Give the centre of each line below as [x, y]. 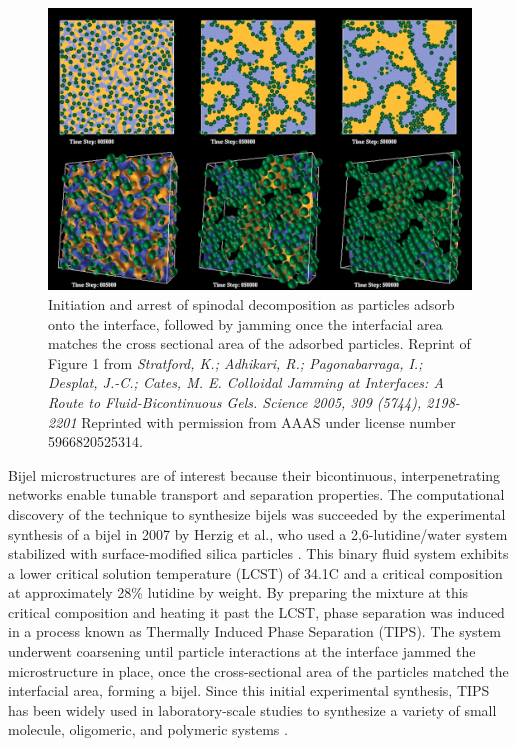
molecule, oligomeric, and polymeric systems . [148, 729]
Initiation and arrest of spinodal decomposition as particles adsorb [251, 303]
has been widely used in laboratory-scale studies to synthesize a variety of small [252, 709]
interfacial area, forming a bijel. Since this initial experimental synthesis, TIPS [249, 690]
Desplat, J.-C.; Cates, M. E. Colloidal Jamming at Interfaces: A [246, 382]
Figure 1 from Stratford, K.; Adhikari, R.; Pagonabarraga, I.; [235, 362]
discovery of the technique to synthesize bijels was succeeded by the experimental [257, 513]
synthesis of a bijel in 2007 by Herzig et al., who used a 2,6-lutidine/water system [258, 533]
